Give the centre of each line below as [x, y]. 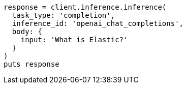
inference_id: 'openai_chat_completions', [98, 23]
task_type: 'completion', [64, 15]
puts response [32, 64]
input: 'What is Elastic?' [74, 40]
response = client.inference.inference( [85, 7]
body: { [27, 32]
